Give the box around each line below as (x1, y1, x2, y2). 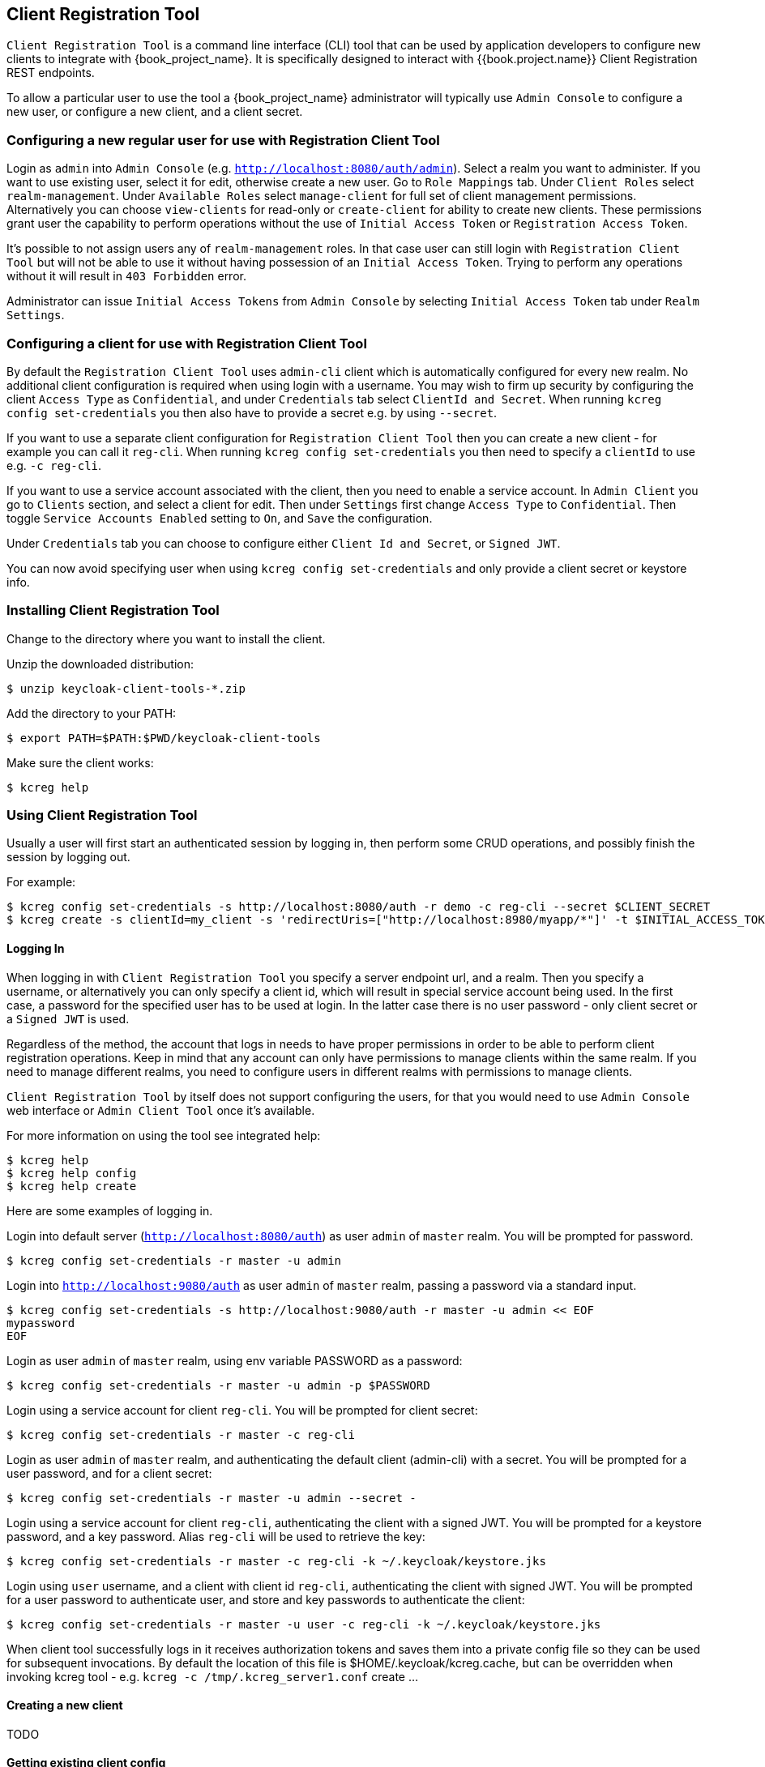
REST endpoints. (6, 66, 95, 80)
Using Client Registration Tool (6, 807, 198, 824)
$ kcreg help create (6, 1179, 137, 1193)
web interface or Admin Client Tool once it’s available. (6, 1103, 315, 1117)
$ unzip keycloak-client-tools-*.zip (6, 681, 246, 695)
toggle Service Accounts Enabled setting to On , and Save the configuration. (6, 510, 433, 525)
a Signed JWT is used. (6, 1011, 130, 1026)
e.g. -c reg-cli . (6, 458, 102, 472)
